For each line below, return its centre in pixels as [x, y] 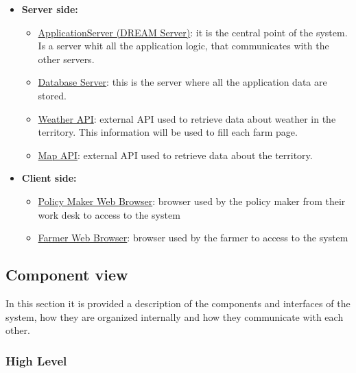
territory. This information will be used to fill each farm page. [168, 132]
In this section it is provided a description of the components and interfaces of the [178, 303]
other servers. [66, 59]
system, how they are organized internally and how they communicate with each [175, 316]
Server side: [50, 9]
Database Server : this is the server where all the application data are [182, 82]
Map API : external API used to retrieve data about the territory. [175, 155]
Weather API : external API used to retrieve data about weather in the [187, 118]
